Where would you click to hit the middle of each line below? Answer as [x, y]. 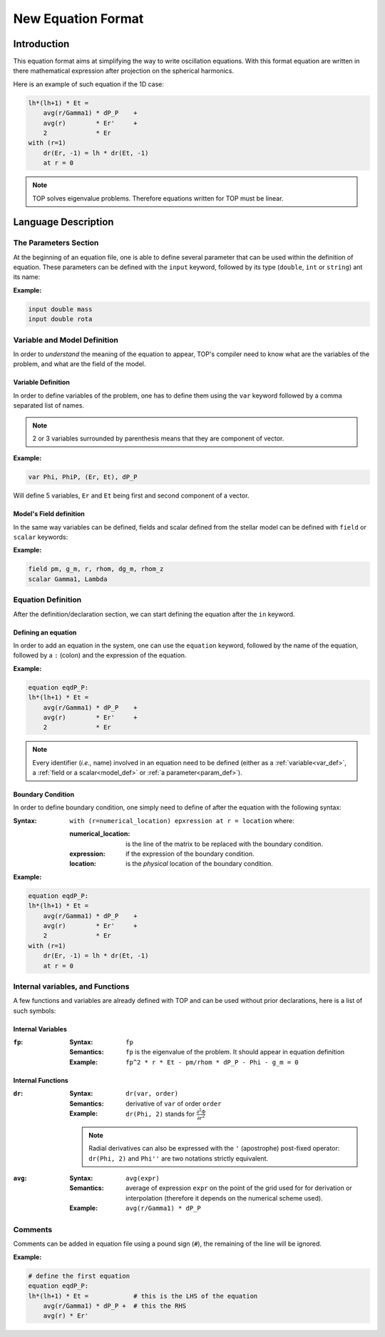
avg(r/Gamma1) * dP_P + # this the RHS [115, 1306]
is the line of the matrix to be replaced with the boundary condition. [225, 844]
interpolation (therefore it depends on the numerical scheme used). [225, 1198]
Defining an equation [45, 632]
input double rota [60, 319]
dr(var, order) [152, 1094]
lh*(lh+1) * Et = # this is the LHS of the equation [143, 1296]
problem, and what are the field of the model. [79, 364]
